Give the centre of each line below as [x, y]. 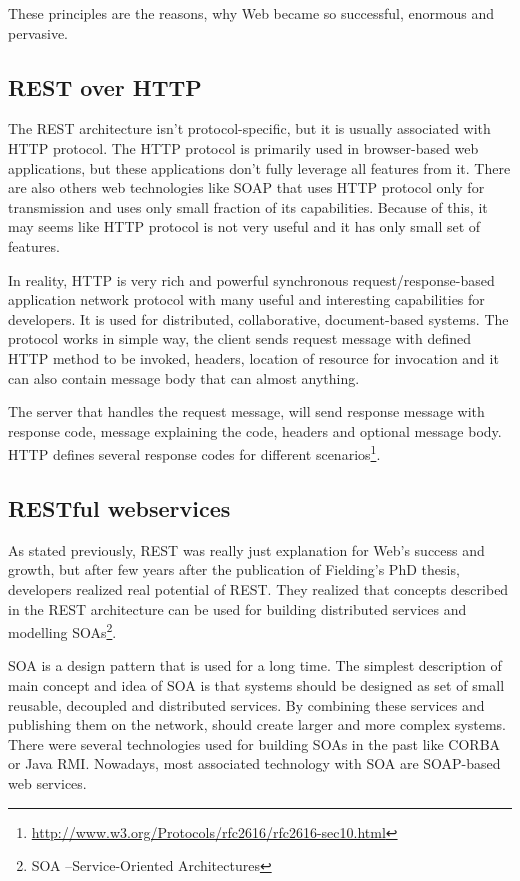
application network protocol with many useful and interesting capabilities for [246, 299]
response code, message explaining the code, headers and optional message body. [255, 430]
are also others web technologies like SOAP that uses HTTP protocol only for [246, 187]
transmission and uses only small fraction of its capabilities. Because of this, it [248, 206]
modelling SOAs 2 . [62, 630]
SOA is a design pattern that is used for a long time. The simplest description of [255, 665]
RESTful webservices [119, 507]
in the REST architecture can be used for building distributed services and [237, 608]
